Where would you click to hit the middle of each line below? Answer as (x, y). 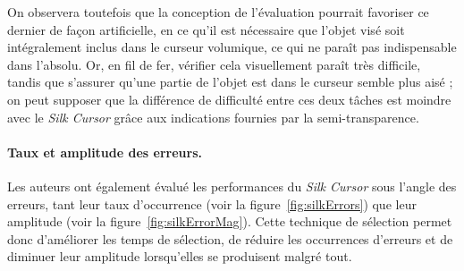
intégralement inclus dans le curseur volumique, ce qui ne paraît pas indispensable (232, 47)
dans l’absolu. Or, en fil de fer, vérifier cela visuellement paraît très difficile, (214, 64)
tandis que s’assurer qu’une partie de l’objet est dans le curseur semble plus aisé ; (230, 82)
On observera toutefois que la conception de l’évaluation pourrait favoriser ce (218, 12)
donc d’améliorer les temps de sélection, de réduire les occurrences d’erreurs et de (230, 238)
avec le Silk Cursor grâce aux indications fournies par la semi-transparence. (213, 117)
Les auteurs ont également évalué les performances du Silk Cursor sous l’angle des (232, 186)
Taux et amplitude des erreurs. (105, 152)
